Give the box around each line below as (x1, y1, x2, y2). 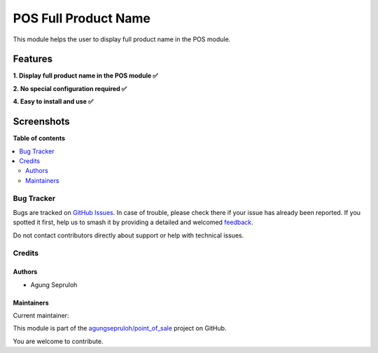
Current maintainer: (13, 311, 69, 319)
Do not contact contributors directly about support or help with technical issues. (13, 231, 244, 240)
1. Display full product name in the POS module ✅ (13, 71, 158, 80)
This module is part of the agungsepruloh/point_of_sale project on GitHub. (13, 324, 227, 333)
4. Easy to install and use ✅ (13, 97, 94, 106)
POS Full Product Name (13, 11, 150, 26)
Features (13, 53, 52, 65)
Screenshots (13, 116, 70, 127)
